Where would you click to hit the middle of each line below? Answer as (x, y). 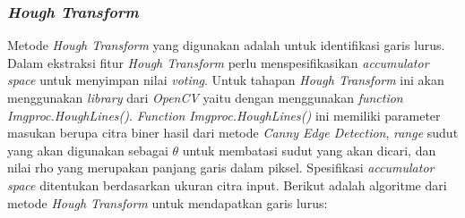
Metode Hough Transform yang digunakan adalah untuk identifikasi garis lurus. (226, 45)
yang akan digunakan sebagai (88, 150)
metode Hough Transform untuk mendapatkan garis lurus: (168, 202)
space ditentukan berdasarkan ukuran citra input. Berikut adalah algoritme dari (227, 184)
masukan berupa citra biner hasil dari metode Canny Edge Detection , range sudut (233, 133)
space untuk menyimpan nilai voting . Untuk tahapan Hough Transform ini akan (226, 80)
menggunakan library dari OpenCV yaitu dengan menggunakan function (205, 97)
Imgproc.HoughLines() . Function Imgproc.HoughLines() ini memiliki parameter (224, 115)
